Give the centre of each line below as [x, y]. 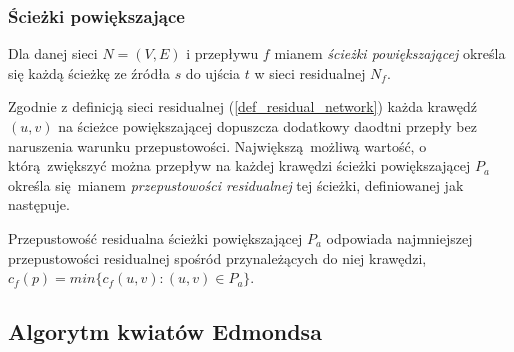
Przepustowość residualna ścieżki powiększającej [155, 237]
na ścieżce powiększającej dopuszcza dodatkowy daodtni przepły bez [267, 126]
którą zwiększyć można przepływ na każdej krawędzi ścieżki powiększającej [239, 165]
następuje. [39, 204]
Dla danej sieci [53, 53]
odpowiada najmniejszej [399, 237]
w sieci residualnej [310, 72]
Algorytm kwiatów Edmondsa [165, 331]
